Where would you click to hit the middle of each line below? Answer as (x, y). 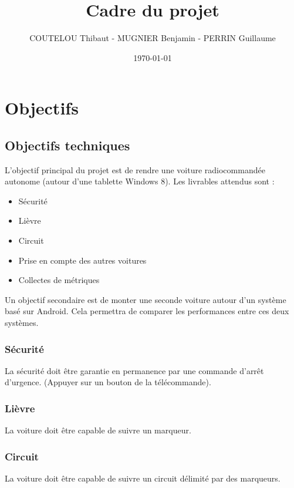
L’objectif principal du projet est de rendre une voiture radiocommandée (135, 169)
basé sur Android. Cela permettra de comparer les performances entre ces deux (147, 311)
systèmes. (22, 323)
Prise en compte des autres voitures (82, 260)
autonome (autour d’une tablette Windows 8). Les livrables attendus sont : (140, 181)
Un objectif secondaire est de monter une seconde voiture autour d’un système (146, 299)
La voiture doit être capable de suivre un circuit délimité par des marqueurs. (143, 478)
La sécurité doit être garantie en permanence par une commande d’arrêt (134, 370)
